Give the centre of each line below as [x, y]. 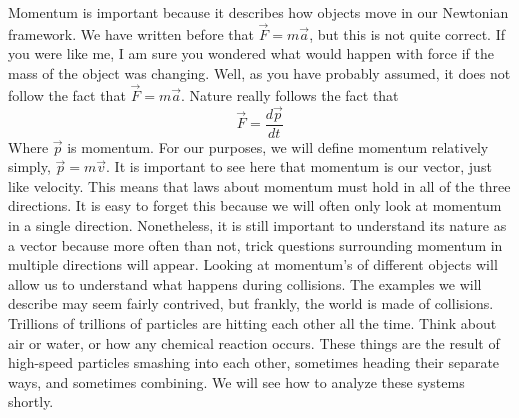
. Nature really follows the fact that [290, 94]
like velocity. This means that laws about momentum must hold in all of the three [259, 185]
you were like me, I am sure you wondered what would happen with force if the [251, 53]
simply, [29, 166]
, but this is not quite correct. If [407, 33]
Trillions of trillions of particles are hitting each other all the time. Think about [252, 323]
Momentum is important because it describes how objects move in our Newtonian [258, 12]
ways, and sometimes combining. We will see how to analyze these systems [236, 381]
